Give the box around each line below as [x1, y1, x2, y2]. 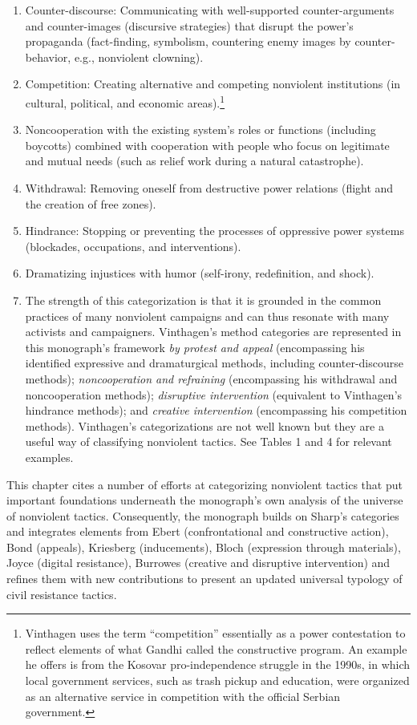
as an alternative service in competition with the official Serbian [25, 687, 341, 704]
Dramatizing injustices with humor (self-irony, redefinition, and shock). [25, 265, 374, 281]
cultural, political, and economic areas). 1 [25, 91, 225, 111]
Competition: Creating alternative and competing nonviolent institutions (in [25, 75, 401, 92]
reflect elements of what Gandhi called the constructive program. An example [25, 640, 407, 657]
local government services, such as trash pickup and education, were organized [25, 672, 410, 689]
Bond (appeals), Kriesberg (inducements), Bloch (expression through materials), [6, 538, 401, 555]
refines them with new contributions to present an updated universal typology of [6, 570, 403, 587]
